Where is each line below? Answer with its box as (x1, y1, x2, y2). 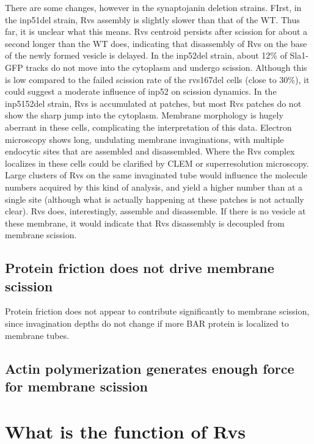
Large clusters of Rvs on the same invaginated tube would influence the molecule (5, 169, 308, 181)
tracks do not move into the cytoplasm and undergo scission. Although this (26, 60, 307, 73)
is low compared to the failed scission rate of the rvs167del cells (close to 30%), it (5, 73, 310, 86)
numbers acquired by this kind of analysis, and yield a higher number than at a (5, 180, 303, 193)
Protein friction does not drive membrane (5, 258, 274, 277)
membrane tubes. (5, 329, 70, 341)
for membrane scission (5, 377, 148, 396)
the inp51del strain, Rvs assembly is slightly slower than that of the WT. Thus (5, 13, 300, 26)
